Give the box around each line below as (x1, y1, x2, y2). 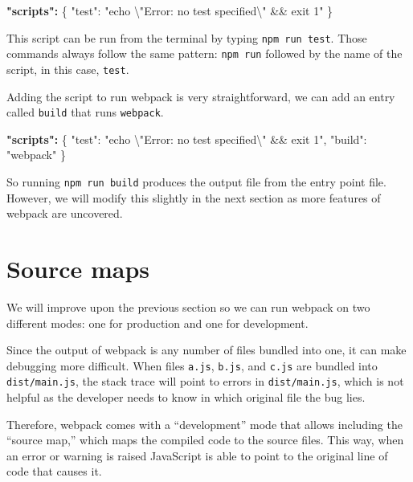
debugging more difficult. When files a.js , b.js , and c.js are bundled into (6, 357, 378, 374)
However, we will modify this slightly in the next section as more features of (6, 189, 381, 206)
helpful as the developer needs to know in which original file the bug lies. (6, 389, 366, 406)
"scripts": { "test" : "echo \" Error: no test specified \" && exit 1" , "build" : (6, 130, 367, 147)
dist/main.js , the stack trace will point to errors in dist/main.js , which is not (6, 373, 404, 390)
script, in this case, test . (6, 60, 129, 77)
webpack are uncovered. (6, 205, 123, 222)
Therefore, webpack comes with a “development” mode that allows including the (6, 415, 403, 432)
